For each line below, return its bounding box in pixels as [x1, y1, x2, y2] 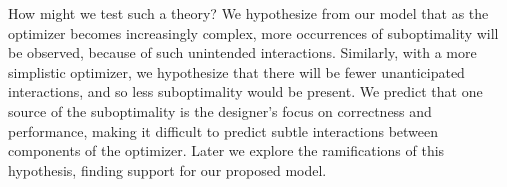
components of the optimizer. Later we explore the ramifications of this [8, 140, 445, 161]
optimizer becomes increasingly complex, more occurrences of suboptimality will [8, 22, 499, 43]
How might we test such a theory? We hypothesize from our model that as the [8, 3, 489, 23]
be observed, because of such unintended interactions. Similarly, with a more [8, 42, 477, 63]
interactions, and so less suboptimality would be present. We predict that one [8, 81, 483, 102]
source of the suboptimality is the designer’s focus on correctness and [8, 100, 432, 121]
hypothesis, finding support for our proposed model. [8, 159, 327, 180]
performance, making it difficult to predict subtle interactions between [8, 120, 439, 141]
